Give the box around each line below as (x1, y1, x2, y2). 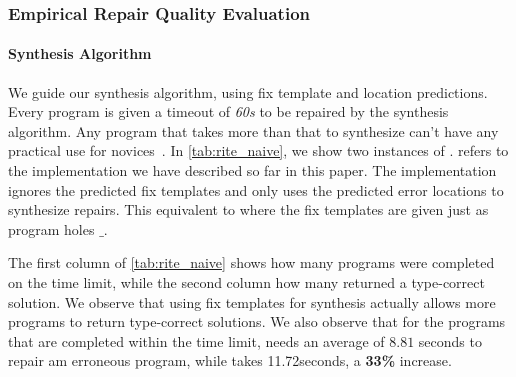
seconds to (418, 330, 482, 351)
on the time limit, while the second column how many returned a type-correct (8, 271, 485, 292)
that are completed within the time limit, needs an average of (8, 330, 385, 351)
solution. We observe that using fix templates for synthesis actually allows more (8, 291, 496, 312)
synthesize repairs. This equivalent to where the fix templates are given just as (8, 199, 489, 220)
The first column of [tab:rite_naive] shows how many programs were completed (8, 252, 495, 273)
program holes (8, 218, 95, 239)
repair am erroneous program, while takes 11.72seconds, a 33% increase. (8, 350, 452, 371)
